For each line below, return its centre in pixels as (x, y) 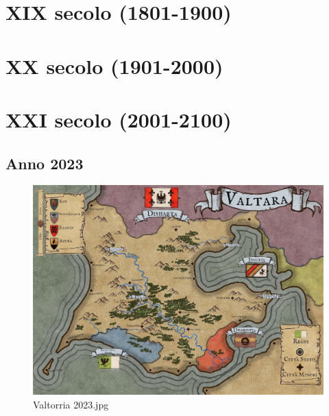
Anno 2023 (45, 163)
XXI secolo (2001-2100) (119, 119)
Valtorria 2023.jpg (71, 404)
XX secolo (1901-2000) (114, 65)
